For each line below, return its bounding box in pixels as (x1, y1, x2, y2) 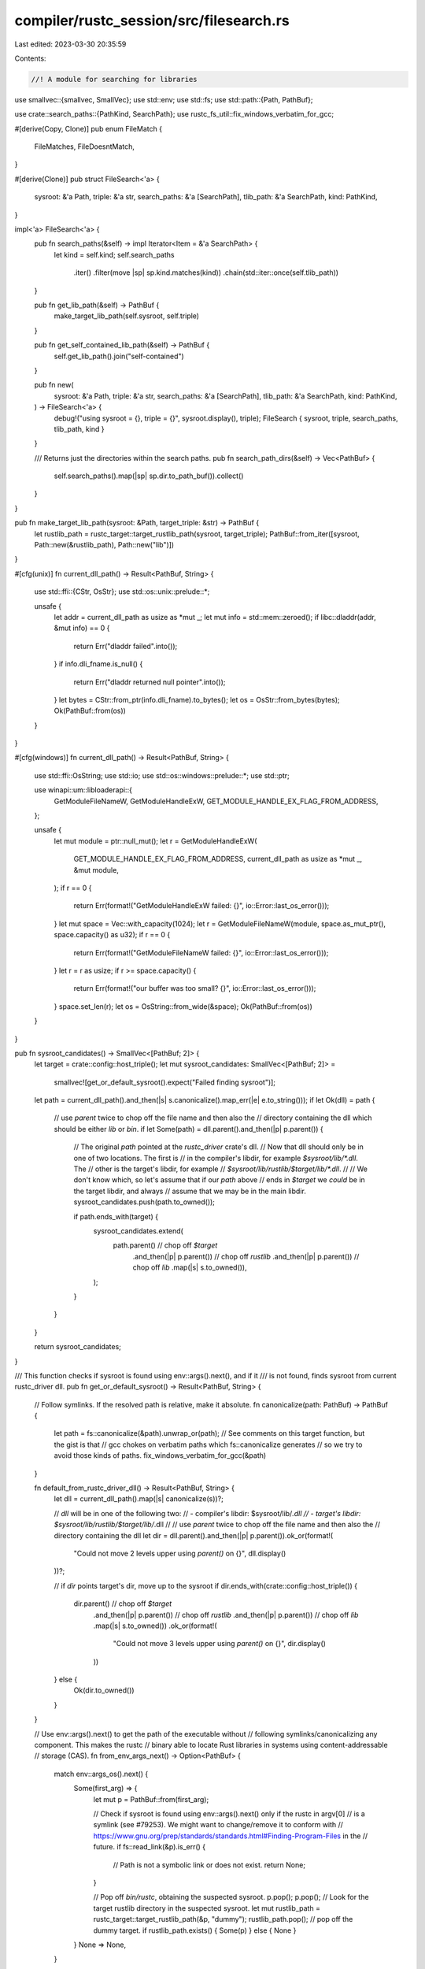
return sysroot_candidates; (34, 1342, 122, 1352)
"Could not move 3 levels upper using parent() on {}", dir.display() (113, 1639, 327, 1648)
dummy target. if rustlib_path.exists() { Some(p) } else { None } (93, 1926, 297, 1935)
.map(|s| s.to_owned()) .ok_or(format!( (93, 1621, 217, 1630)
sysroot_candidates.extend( (93, 1226, 184, 1236)
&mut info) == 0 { (54, 623, 110, 633)
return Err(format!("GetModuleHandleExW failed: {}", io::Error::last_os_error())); (73, 901, 330, 910)
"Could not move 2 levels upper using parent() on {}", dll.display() (73, 1548, 286, 1558)
